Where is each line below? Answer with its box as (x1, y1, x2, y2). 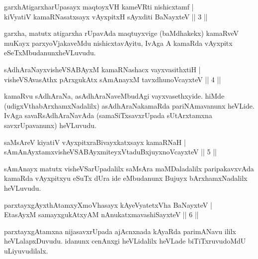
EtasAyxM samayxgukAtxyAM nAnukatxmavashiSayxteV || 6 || (4, 209, 199, 220)
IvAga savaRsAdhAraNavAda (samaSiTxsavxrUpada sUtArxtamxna (4, 110, 212, 121)
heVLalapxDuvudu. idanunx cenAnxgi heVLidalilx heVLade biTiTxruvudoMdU (4, 236, 246, 246)
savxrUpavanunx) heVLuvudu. (4, 120, 96, 130)
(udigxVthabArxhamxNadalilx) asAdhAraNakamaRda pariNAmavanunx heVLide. (4, 100, 255, 111)
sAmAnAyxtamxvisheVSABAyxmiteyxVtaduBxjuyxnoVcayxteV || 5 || (4, 146, 217, 157)
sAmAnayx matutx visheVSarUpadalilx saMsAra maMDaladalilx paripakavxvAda (4, 163, 254, 173)
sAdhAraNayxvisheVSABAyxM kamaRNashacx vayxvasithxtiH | (4, 64, 201, 74)
